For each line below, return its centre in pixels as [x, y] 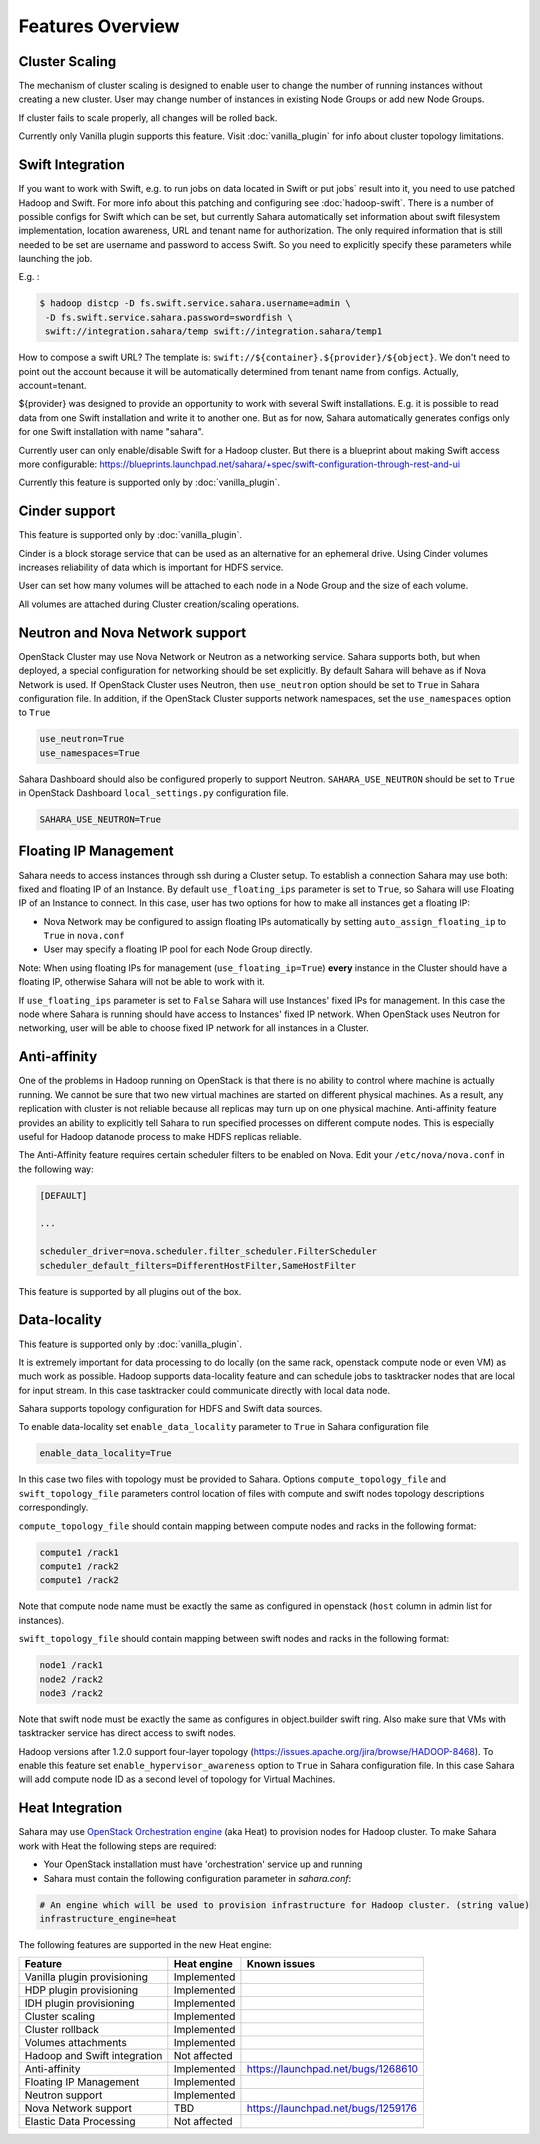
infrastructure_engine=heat [108, 1918]
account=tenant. [52, 386]
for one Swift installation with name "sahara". [111, 432]
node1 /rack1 [71, 1665]
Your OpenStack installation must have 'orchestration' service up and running [203, 1864]
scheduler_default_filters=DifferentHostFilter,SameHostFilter [198, 1265]
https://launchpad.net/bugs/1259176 [331, 2108]
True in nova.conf [84, 936]
